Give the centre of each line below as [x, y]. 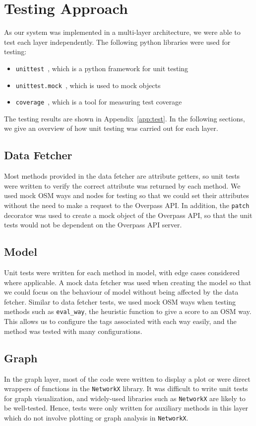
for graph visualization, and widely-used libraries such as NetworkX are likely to [125, 398]
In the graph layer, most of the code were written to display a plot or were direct [127, 378]
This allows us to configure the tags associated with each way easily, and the [120, 321]
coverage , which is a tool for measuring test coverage [99, 102]
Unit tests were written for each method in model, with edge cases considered [122, 272]
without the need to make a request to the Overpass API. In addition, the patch [127, 205]
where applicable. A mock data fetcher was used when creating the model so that [128, 282]
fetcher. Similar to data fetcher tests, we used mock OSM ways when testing [120, 301]
